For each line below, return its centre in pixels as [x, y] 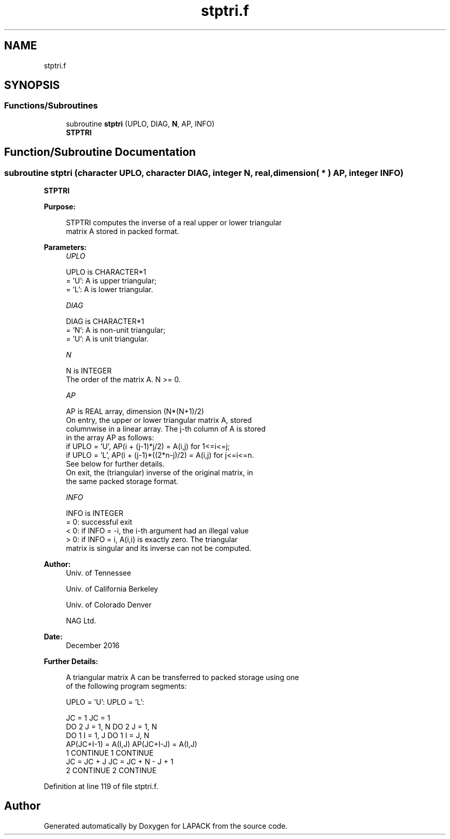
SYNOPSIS [32, 85]
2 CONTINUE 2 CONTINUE [111, 771]
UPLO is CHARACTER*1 [106, 272]
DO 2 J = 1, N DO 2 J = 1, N [111, 727]
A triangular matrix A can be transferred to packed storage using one [182, 677]
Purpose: [60, 207]
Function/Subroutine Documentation [100, 152]
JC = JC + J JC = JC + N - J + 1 [120, 762]
